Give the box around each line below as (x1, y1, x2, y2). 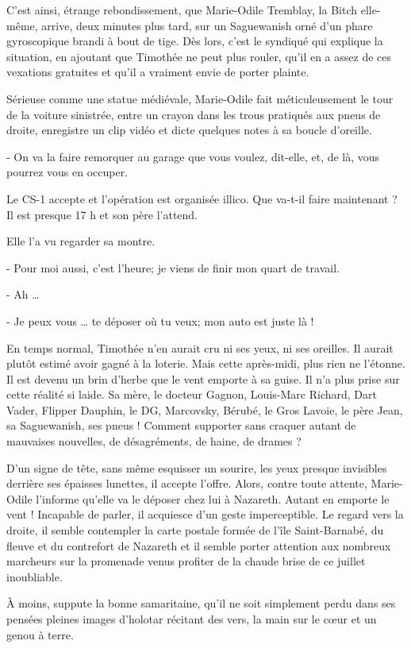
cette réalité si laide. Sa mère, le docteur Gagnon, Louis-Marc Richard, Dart (6, 386, 377, 403)
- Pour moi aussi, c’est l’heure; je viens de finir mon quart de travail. (6, 259, 340, 276)
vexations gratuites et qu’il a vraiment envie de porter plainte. (6, 64, 309, 80)
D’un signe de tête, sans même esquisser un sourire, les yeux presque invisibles (6, 459, 387, 476)
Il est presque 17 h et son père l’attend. (6, 206, 198, 222)
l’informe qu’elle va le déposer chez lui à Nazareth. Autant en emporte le (36, 490, 390, 507)
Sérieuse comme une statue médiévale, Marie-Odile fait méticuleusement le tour (6, 90, 394, 106)
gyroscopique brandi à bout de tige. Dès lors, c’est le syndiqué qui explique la (6, 33, 383, 49)
